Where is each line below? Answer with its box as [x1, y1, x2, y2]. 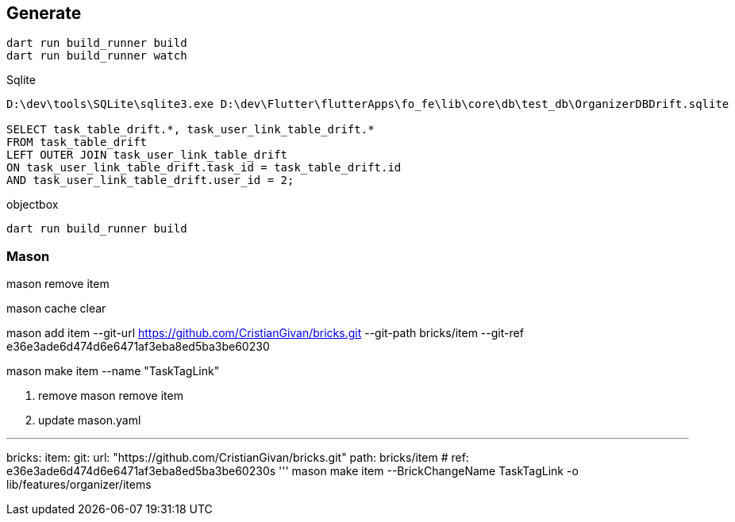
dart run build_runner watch [6, 49, 187, 63]
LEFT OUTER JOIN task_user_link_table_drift [6, 148, 288, 162]
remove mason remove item [38, 389, 183, 403]
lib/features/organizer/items [6, 478, 152, 492]
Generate [6, 3, 82, 23]
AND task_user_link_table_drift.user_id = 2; [6, 174, 294, 187]
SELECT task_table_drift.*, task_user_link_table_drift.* [6, 123, 375, 136]
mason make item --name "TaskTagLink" [6, 364, 220, 378]
